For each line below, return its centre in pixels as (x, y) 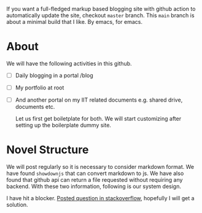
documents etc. (35, 107)
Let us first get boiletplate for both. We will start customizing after (98, 119)
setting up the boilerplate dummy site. (63, 125)
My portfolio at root (40, 88)
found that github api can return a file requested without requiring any (95, 180)
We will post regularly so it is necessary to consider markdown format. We (100, 167)
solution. (17, 205)
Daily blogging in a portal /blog (54, 75)
